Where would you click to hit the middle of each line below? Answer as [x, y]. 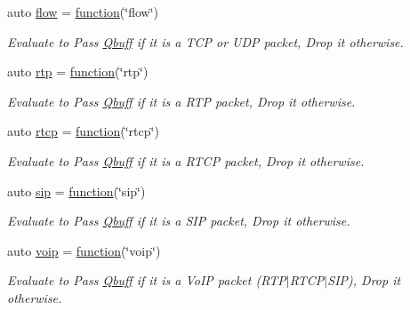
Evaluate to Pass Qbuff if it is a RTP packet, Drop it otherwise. [181, 101]
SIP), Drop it [364, 280]
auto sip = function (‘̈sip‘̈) [76, 191]
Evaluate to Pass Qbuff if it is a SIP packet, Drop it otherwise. [179, 221]
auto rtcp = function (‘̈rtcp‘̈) [83, 131]
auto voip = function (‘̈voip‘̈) [84, 250]
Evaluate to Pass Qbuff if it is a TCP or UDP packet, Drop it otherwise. [205, 41]
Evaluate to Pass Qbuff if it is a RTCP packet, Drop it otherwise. [186, 160]
